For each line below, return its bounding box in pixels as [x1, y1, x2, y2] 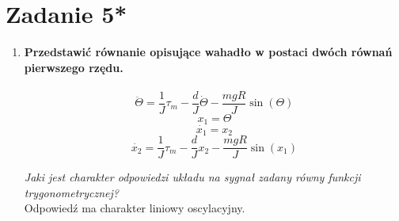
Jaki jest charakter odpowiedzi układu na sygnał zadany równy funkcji [24, 169, 361, 185]
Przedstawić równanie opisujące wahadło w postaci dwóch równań [24, 44, 393, 60]
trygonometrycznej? [24, 184, 119, 200]
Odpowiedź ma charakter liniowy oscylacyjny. [24, 200, 245, 216]
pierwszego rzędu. [24, 59, 123, 75]
